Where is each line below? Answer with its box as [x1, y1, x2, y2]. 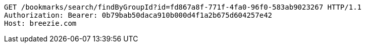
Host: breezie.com [4, 19, 77, 27]
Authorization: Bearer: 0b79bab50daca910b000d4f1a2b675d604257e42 [4, 11, 273, 19]
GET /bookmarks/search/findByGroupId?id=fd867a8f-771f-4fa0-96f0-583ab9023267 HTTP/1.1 [4, 3, 362, 11]
